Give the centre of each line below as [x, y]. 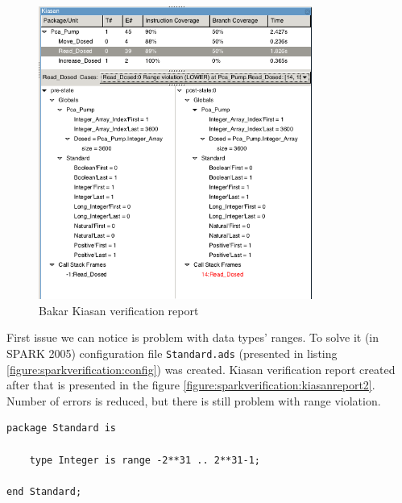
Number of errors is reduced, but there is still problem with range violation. [194, 400]
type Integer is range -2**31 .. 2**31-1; [145, 460]
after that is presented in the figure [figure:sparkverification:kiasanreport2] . [191, 385]
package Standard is [62, 428]
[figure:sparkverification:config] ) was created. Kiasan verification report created [201, 369]
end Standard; [44, 491]
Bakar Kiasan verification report [119, 310]
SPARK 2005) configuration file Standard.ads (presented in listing [172, 353]
